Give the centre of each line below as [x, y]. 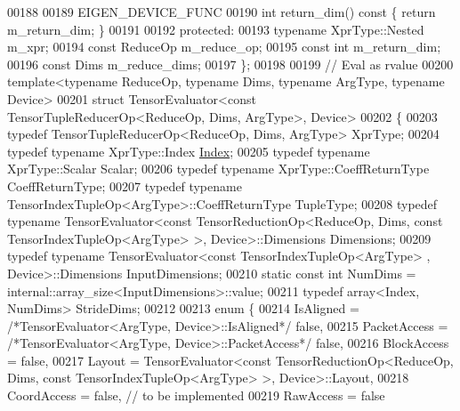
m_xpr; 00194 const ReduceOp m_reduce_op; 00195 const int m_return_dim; [224, 47]
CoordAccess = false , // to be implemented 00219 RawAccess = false [196, 395]
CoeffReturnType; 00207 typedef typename [125, 185]
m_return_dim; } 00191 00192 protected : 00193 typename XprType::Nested [216, 29]
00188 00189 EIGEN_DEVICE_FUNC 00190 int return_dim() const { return [222, 12]
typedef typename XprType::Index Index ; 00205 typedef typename [189, 151]
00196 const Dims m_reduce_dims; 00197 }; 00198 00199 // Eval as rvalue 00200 [230, 64]
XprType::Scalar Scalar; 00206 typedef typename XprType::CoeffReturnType [218, 169]
